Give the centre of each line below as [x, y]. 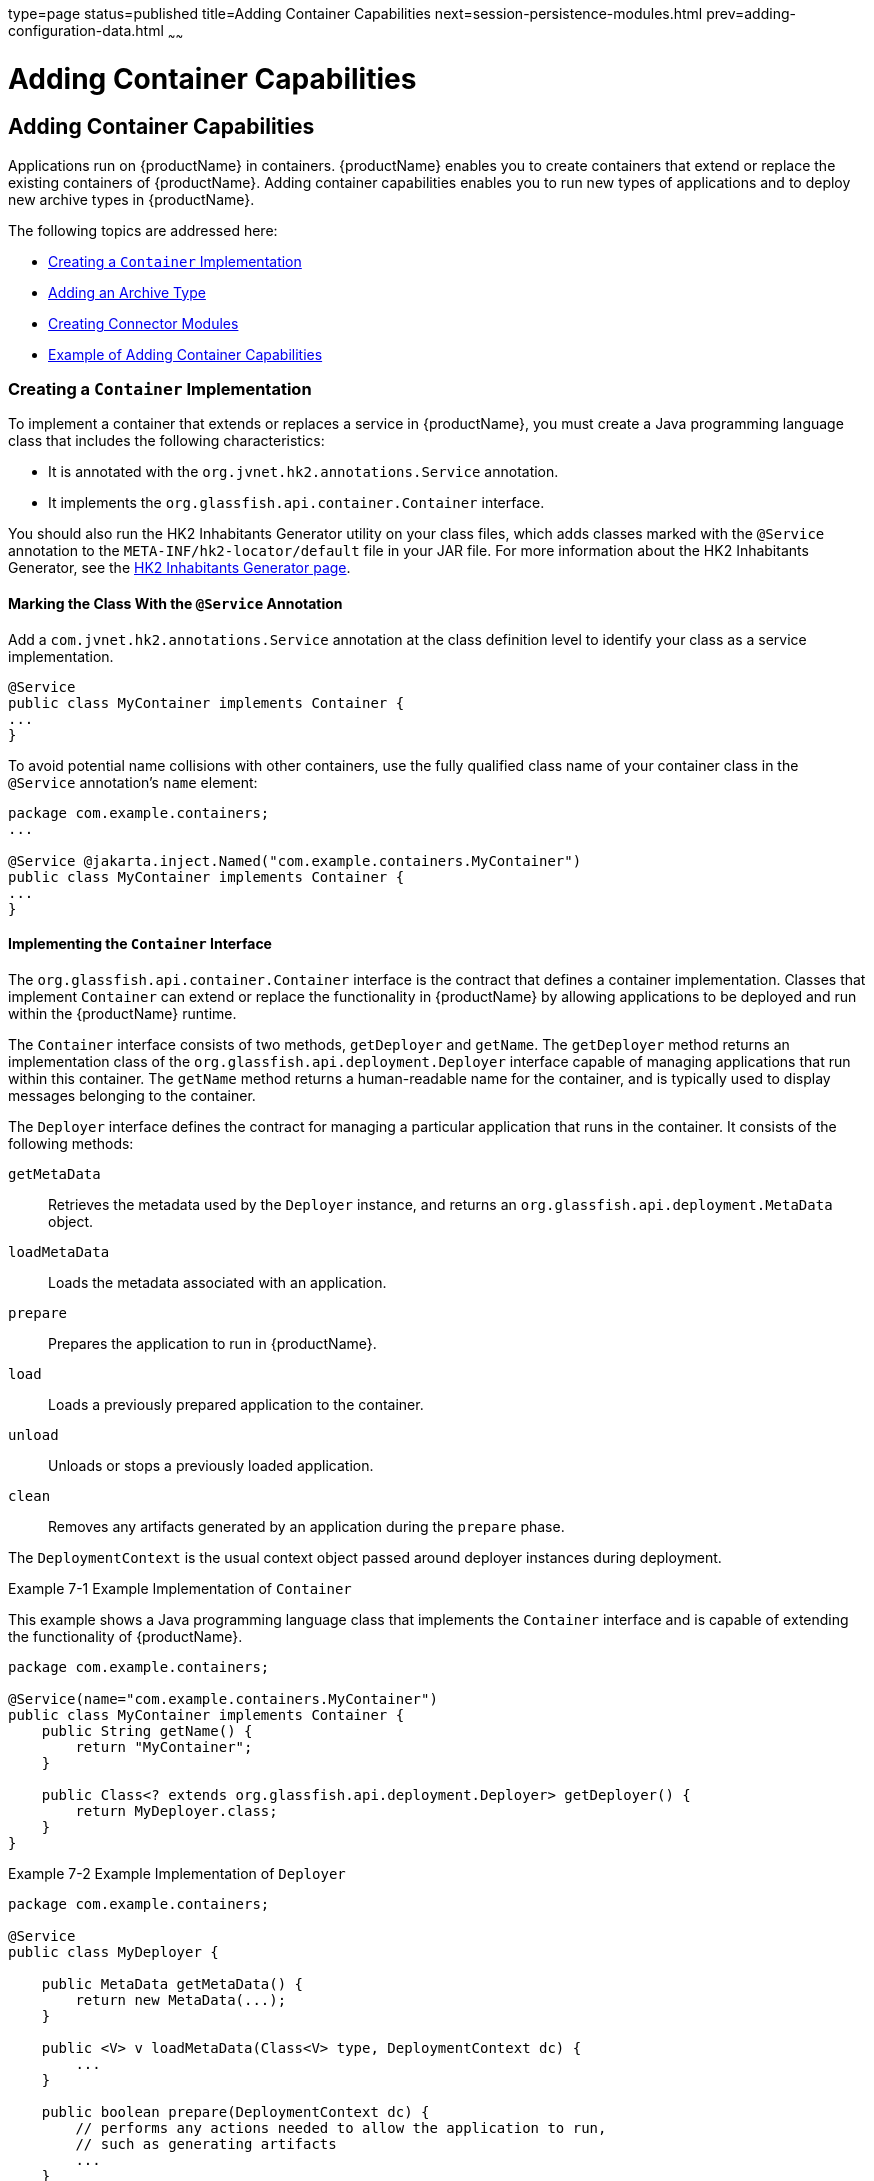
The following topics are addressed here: [143, 230]
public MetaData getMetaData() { [172, 1983]
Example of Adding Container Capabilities [185, 354]
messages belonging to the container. [132, 1095]
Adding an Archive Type [127, 292]
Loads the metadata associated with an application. [217, 1282]
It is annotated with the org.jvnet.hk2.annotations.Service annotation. [303, 472]
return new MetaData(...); [181, 1999]
